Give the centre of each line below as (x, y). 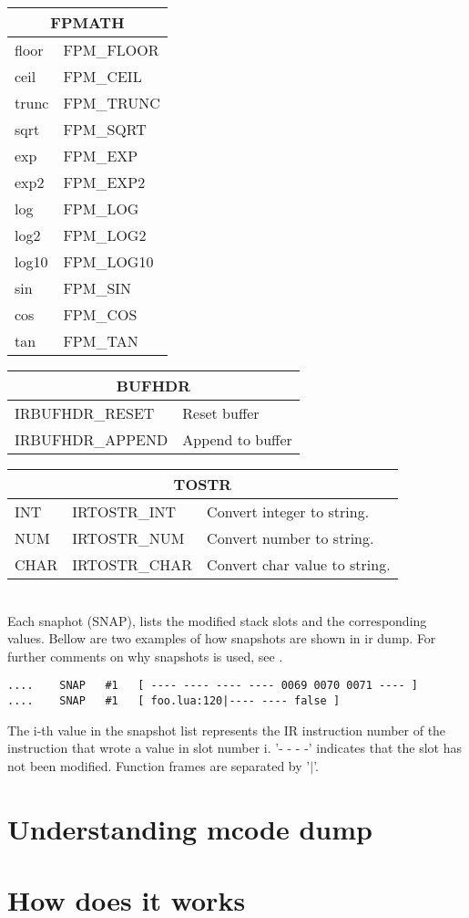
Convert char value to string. (299, 564)
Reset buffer (221, 413)
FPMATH (87, 22)
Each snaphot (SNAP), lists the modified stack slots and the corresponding (217, 620)
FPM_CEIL (102, 76)
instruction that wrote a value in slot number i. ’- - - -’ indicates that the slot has (235, 748)
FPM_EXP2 (104, 182)
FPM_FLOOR (111, 50)
